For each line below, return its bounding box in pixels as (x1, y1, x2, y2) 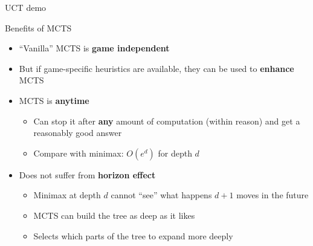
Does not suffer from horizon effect (19, 168, 156, 181)
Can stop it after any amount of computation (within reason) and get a (33, 114, 300, 127)
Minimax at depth (33, 189, 101, 201)
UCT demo (5, 1, 47, 13)
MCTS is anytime (19, 94, 89, 106)
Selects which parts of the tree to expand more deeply (33, 229, 233, 242)
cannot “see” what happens (111, 189, 212, 201)
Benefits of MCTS (5, 21, 72, 34)
